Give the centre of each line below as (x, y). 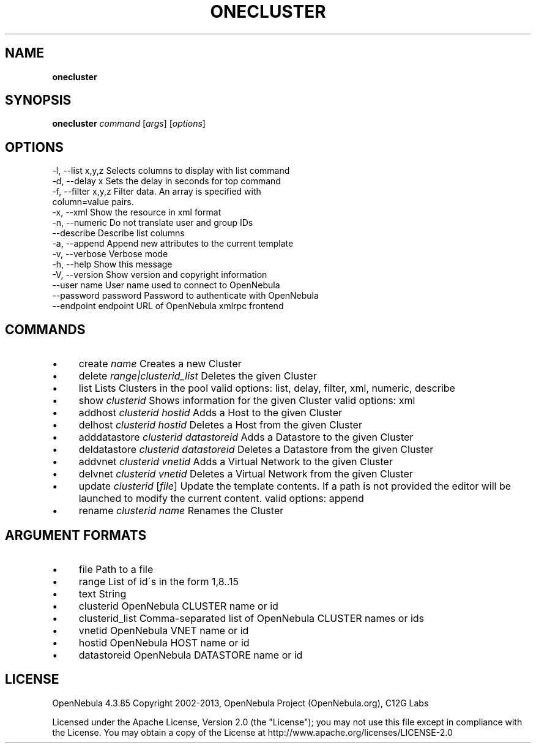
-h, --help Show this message (112, 264)
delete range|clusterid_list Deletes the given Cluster (198, 376)
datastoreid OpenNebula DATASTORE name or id (191, 655)
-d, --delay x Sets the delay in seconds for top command (166, 181)
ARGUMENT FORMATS (76, 535)
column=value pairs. (93, 202)
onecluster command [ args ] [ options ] (129, 124)
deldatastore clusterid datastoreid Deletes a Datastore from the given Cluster (256, 450)
